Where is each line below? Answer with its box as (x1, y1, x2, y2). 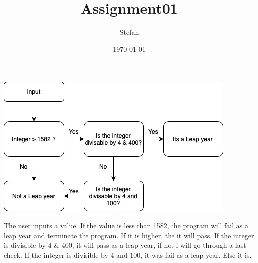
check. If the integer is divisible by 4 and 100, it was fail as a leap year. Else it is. (4, 249, 252, 260)
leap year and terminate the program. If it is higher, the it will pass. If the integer (4, 230, 254, 240)
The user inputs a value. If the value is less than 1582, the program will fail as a (4, 220, 248, 230)
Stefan (119, 27, 139, 37)
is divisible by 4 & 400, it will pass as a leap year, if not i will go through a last (4, 240, 246, 250)
